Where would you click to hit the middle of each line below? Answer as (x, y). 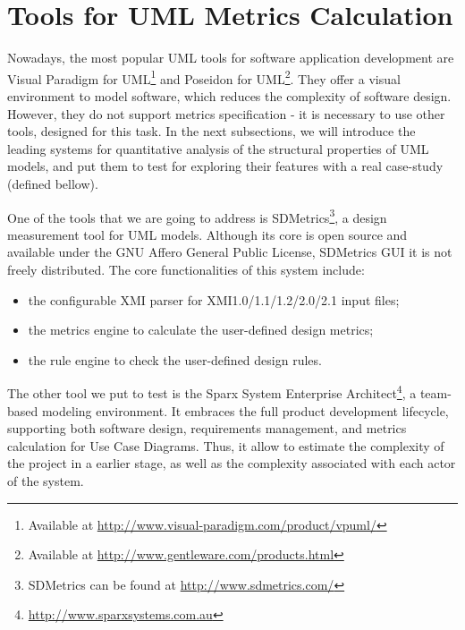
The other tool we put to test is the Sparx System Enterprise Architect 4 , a (212, 392)
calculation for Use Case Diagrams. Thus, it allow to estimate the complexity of (226, 445)
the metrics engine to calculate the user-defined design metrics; (201, 330)
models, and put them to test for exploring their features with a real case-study (225, 166)
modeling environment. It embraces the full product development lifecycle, (245, 410)
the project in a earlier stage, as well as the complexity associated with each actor (232, 463)
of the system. (46, 480)
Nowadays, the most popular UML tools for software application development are (231, 58)
